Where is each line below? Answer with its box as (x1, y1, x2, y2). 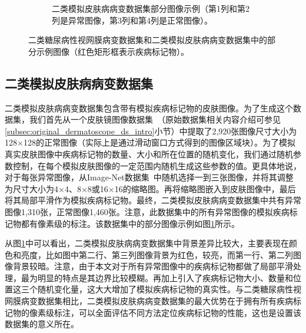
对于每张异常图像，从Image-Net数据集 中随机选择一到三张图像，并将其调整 (5, 171, 294, 183)
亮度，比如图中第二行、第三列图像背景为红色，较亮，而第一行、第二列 (21, 248, 293, 261)
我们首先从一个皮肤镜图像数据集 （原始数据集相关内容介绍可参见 (29, 113, 281, 126)
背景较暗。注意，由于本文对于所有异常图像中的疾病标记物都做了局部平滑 (12, 260, 293, 272)
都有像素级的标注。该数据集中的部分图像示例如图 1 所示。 (21, 217, 240, 229)
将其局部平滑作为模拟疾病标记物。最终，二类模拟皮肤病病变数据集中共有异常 (5, 194, 301, 206)
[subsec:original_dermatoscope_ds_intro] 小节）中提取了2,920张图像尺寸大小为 (5, 124, 297, 137)
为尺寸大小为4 (5, 182, 58, 194)
